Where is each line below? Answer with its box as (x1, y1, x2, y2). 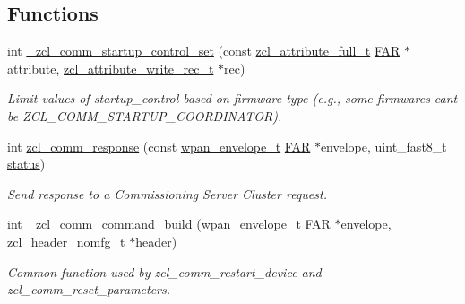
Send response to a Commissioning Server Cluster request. (7, 184, 327, 203)
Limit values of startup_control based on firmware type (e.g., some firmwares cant (7, 89, 458, 108)
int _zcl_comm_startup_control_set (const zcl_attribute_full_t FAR (7, 41, 400, 60)
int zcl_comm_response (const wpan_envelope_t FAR (7, 136, 311, 155)
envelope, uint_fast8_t (320, 136, 447, 155)
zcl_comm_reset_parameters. (7, 280, 171, 299)
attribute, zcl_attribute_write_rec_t (7, 58, 214, 77)
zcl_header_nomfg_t (7, 231, 125, 250)
